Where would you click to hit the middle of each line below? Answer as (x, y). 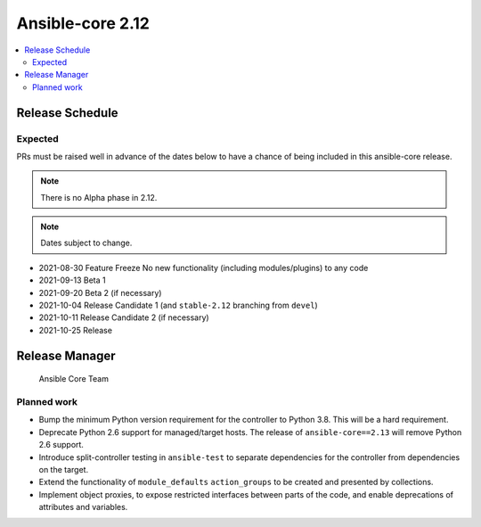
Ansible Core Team (73, 379)
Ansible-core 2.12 (83, 23)
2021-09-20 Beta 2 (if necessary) (100, 292)
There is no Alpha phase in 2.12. (99, 197)
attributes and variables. (83, 507)
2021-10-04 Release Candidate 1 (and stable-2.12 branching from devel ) (178, 305)
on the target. (64, 469)
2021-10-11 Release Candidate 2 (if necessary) (124, 317)
